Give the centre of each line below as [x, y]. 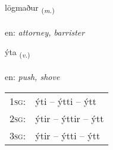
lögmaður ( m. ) [30, 8]
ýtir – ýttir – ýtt [70, 118]
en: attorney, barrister [45, 32]
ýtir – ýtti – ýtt [68, 135]
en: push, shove [32, 77]
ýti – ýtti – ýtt [66, 101]
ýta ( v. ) [18, 53]
